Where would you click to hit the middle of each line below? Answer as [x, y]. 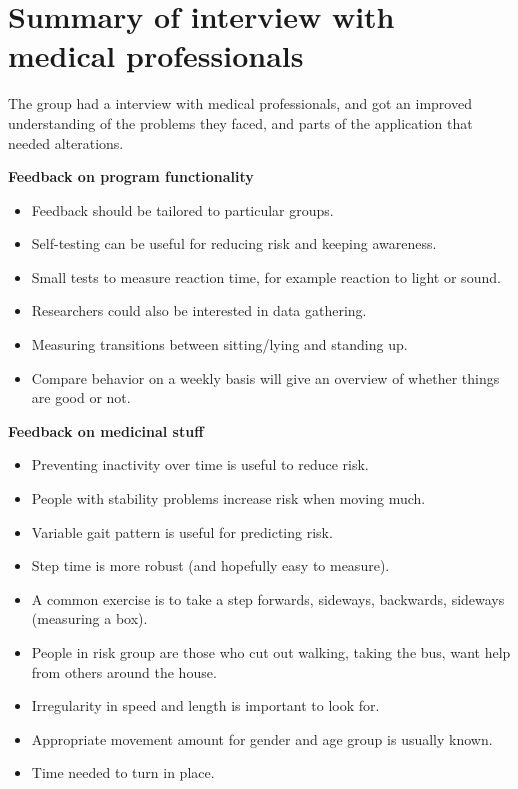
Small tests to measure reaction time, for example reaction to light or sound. [266, 276]
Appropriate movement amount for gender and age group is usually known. [262, 738]
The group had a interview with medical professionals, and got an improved [240, 103]
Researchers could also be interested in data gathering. [199, 310]
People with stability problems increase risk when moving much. [228, 498]
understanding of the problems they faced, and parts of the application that [240, 122]
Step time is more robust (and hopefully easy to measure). [210, 565]
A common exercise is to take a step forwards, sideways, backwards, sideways [268, 598]
